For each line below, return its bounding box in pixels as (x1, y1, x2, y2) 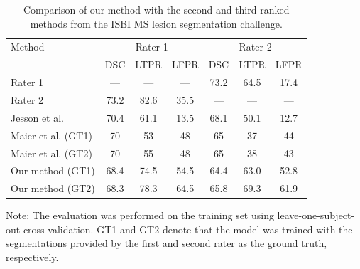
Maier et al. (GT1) (11, 127, 92, 142)
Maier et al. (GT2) (11, 145, 92, 160)
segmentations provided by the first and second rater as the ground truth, (6, 236, 327, 250)
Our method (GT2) (11, 181, 95, 196)
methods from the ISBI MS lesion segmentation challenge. (30, 16, 283, 31)
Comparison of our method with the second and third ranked (23, 2, 290, 16)
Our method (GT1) (11, 163, 95, 178)
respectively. (6, 250, 59, 265)
